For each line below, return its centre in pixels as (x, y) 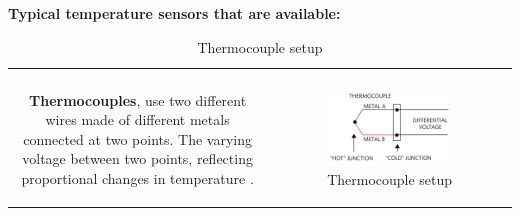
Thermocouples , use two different (138, 99)
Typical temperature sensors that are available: (174, 13)
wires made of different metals (137, 119)
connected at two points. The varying (137, 138)
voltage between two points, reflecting (137, 158)
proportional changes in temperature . (137, 178)
